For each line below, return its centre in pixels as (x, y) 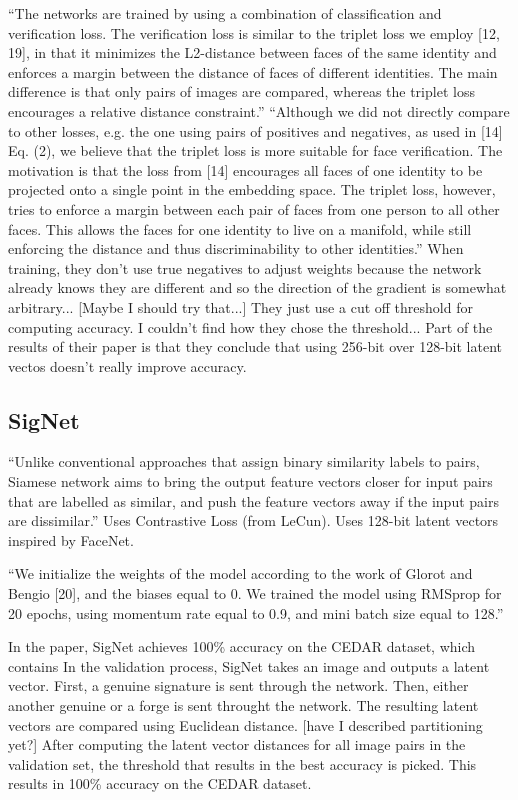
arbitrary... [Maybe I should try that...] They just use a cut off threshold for (240, 306)
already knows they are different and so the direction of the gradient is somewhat (257, 287)
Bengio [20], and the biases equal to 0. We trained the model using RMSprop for (255, 593)
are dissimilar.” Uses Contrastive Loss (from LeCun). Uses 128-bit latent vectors (253, 520)
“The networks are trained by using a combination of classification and (225, 13)
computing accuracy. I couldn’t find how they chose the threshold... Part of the (250, 326)
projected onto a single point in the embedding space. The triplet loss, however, (252, 189)
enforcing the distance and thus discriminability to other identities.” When (236, 248)
